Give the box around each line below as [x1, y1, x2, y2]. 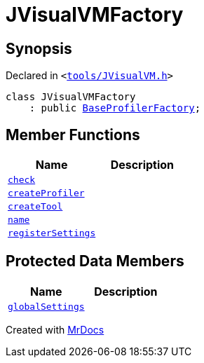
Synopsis [6, 39, 72, 57]
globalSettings [8, 301, 85, 312]
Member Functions [6, 125, 140, 144]
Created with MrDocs [6, 323, 104, 336]
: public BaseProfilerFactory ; [29, 102, 201, 114]
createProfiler [8, 188, 85, 199]
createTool [8, 201, 63, 212]
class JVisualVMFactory [6, 91, 136, 103]
